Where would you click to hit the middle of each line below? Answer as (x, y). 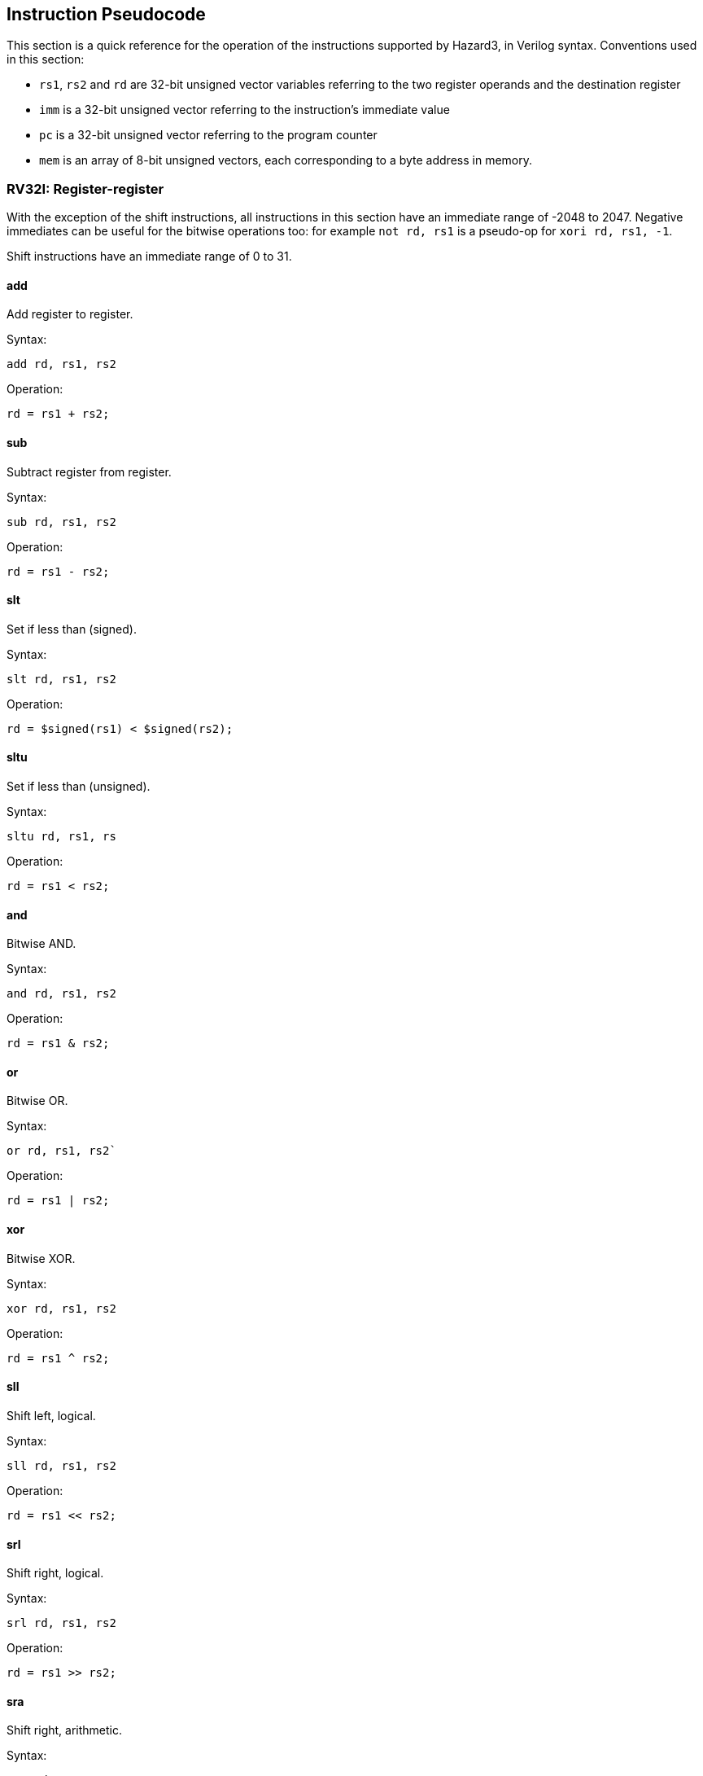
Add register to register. (70, 314)
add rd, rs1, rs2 (61, 364)
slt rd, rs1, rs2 (61, 679)
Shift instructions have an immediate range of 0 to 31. (149, 257)
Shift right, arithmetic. (65, 1730)
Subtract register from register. (89, 471)
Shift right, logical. (55, 1573)
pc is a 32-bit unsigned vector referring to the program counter (208, 135)
